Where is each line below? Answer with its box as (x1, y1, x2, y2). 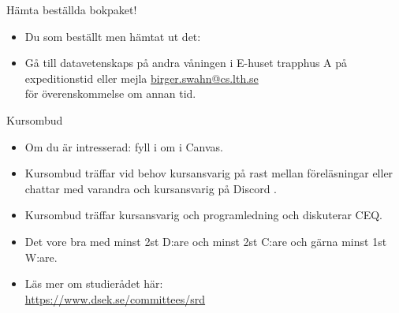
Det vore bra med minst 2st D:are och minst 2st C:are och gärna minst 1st (24, 233, 387, 249)
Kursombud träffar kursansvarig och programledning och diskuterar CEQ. (24, 207, 382, 223)
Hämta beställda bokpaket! (6, 2, 137, 17)
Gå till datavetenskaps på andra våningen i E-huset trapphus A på (24, 54, 348, 71)
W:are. (24, 248, 58, 265)
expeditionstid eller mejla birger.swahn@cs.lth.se (24, 69, 259, 86)
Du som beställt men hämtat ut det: (24, 28, 201, 44)
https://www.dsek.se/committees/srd (24, 290, 206, 307)
